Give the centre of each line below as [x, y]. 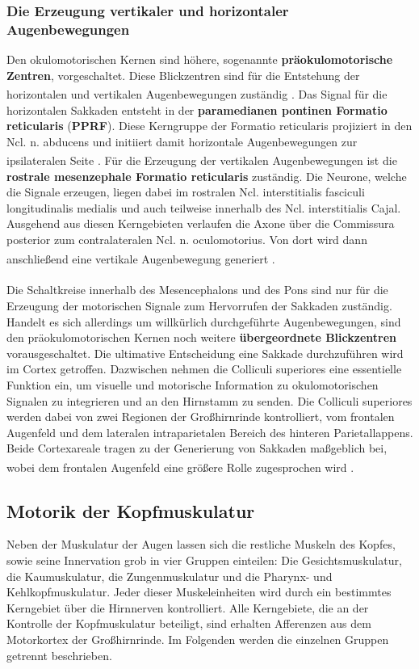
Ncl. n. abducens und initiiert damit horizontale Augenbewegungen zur [182, 141]
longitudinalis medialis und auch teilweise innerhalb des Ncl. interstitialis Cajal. [204, 207]
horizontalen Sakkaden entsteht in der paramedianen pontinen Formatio [197, 109]
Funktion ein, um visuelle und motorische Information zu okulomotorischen [193, 384]
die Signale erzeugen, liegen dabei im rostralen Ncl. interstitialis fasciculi [186, 192]
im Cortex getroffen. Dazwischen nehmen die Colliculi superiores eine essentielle [204, 369]
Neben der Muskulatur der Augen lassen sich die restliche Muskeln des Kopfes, [201, 544]
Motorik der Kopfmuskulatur [131, 510]
